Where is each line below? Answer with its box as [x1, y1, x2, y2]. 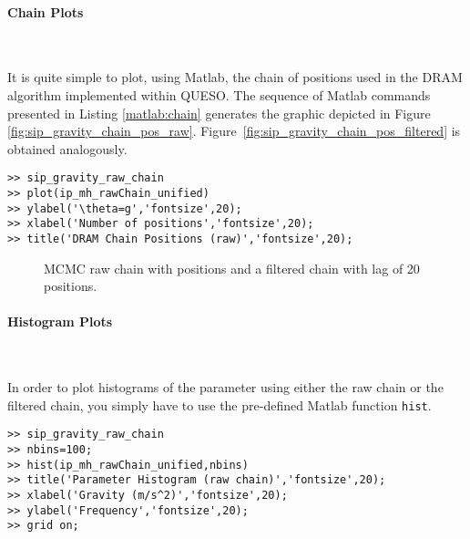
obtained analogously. [7, 139, 128, 158]
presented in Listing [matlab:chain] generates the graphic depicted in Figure [7, 103, 431, 122]
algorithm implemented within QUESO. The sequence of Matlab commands [7, 85, 431, 104]
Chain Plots [7, 2, 84, 21]
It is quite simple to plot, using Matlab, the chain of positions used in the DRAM [7, 67, 463, 87]
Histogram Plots [7, 312, 113, 331]
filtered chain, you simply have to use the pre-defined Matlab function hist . [7, 395, 432, 414]
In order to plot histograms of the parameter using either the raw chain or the [7, 378, 444, 397]
